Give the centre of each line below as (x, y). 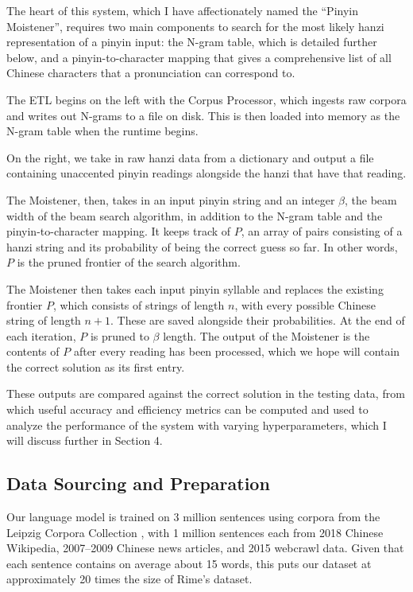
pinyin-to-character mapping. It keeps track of (119, 231)
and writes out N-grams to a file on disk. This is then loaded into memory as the (203, 115)
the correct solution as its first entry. (96, 366)
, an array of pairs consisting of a (322, 231)
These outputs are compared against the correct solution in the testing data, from (206, 393)
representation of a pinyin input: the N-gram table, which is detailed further (192, 42)
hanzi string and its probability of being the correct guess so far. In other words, (202, 246)
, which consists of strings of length (139, 304)
